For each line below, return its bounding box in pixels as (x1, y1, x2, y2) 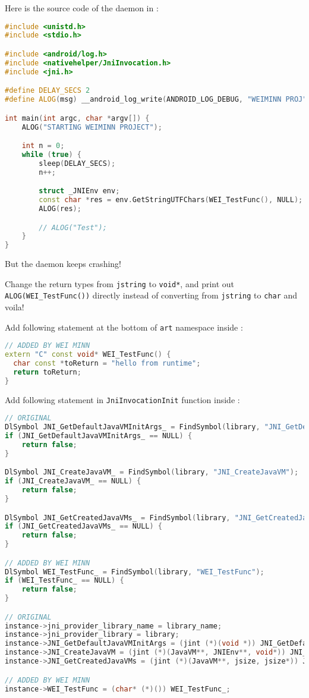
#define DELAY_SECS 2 (5, 86, 90, 95)
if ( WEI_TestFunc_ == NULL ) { (5, 576, 124, 585)
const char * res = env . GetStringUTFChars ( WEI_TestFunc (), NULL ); (39, 196, 303, 205)
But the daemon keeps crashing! (5, 257, 121, 270)
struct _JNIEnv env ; (39, 187, 120, 196)
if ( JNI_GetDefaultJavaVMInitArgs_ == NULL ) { (5, 432, 193, 441)
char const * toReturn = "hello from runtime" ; (13, 359, 201, 368)
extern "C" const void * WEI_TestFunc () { (5, 350, 171, 359)
